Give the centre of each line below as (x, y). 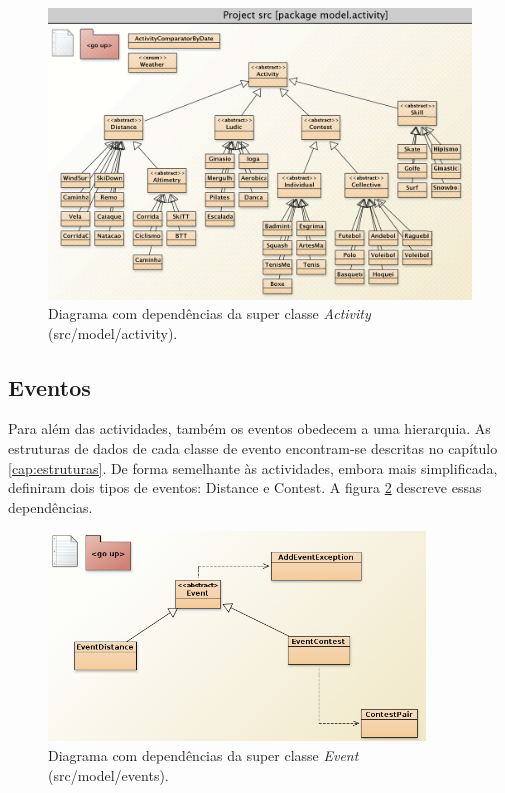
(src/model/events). (108, 774)
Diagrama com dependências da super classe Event (203, 755)
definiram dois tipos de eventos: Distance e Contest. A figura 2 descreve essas (245, 487)
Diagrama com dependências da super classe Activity (209, 313)
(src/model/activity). (113, 332)
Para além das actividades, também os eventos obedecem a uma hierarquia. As (249, 428)
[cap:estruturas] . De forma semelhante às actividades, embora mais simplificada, (253, 467)
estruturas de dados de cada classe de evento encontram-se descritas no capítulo (253, 448)
